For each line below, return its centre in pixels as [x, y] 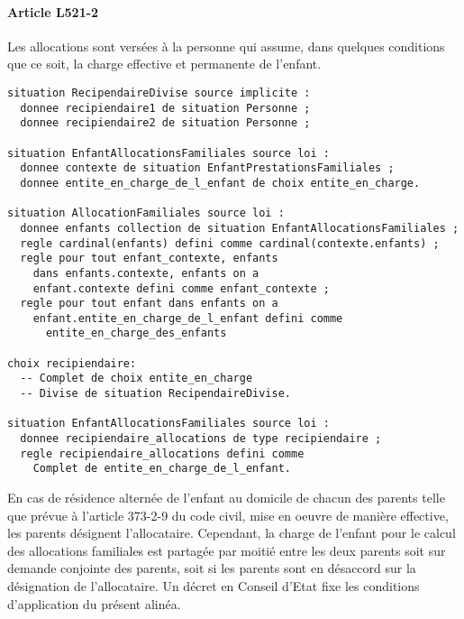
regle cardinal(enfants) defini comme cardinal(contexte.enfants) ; [230, 243]
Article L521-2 [53, 11]
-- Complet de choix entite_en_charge [136, 379]
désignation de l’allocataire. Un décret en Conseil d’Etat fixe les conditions [214, 586]
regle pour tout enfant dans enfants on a [149, 304]
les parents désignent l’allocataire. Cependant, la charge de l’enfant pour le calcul [232, 533]
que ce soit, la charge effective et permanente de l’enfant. [164, 64]
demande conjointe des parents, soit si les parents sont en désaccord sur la [212, 568]
